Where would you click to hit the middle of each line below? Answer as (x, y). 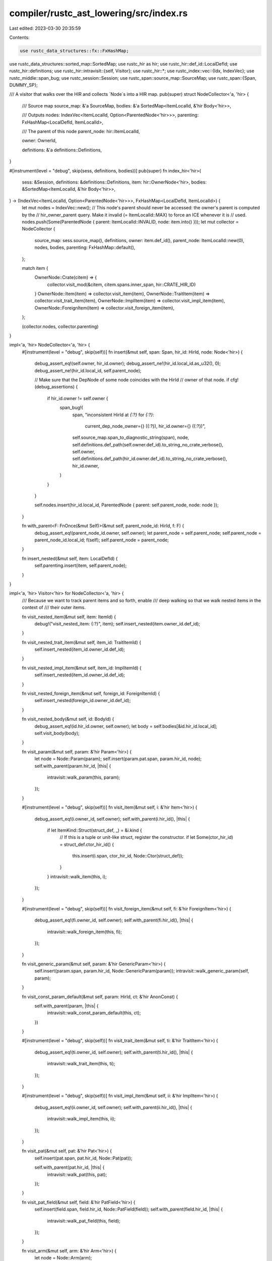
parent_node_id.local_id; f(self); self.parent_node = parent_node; (102, 540)
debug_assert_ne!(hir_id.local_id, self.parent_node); (88, 370)
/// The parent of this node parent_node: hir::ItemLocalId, (81, 132)
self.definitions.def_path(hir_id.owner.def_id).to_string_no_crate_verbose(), (150, 458)
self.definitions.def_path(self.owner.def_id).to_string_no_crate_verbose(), (148, 444)
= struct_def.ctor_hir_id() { (87, 844)
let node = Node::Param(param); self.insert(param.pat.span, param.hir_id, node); (118, 759)
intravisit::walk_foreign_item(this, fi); (84, 932)
